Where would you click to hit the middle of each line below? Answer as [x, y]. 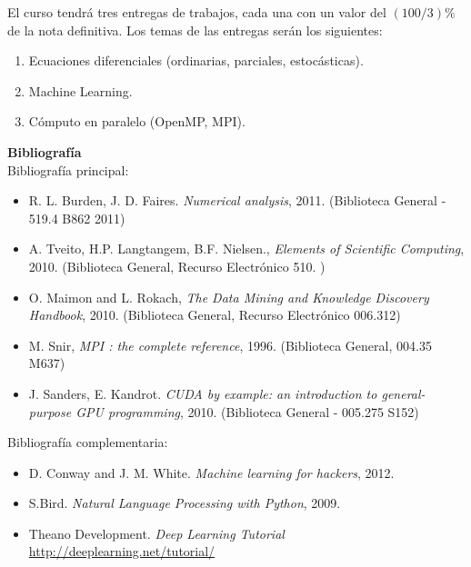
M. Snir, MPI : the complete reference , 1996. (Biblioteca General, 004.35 [230, 345]
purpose [50, 411]
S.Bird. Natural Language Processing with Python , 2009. [185, 503]
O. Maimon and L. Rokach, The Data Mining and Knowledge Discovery [229, 297]
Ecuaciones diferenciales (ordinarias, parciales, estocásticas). [196, 60]
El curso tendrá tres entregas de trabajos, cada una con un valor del [197, 12]
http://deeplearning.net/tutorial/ [122, 551]
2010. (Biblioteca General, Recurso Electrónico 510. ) [177, 266]
